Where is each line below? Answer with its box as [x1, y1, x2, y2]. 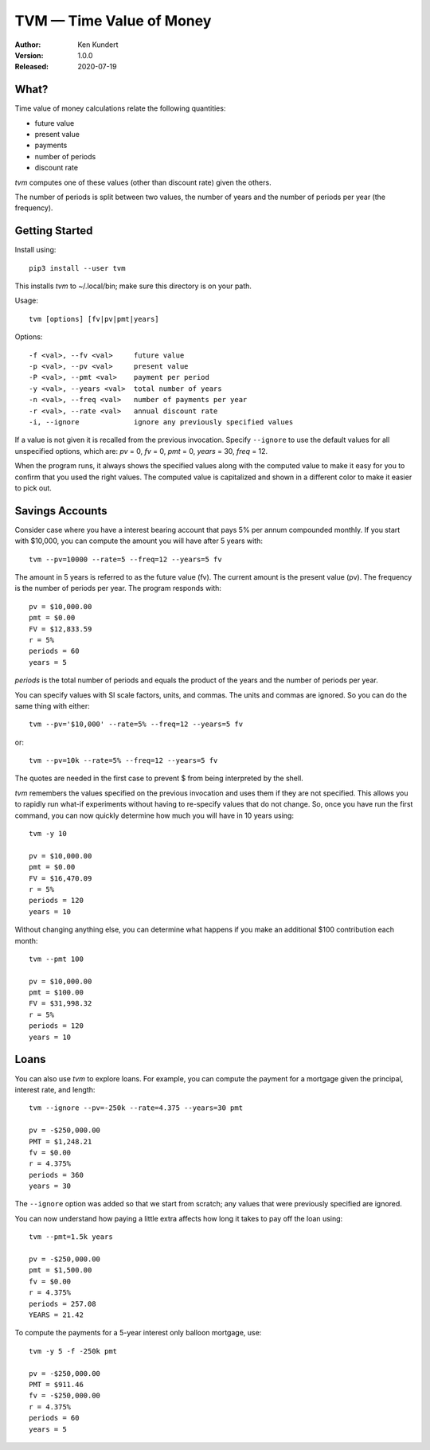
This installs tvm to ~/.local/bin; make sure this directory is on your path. [14, 281, 252, 291]
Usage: [14, 295, 39, 306]
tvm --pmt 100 [29, 954, 84, 963]
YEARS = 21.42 [29, 1310, 84, 1319]
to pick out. [14, 483, 52, 493]
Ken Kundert [77, 40, 119, 49]
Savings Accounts [14, 504, 107, 518]
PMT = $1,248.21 [29, 1137, 92, 1146]
